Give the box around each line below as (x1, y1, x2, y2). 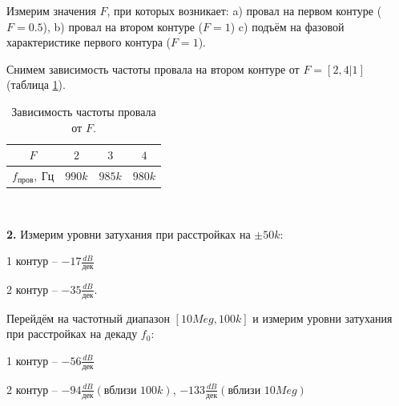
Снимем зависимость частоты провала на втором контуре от (6, 60, 300, 77)
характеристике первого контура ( (6, 34, 171, 50)
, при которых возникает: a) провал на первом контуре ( (107, 2, 382, 18)
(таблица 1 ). (6, 76, 66, 93)
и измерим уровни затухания (252, 309, 393, 326)
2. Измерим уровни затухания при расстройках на (6, 225, 251, 242)
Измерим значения (6, 2, 96, 18)
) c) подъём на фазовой (230, 18, 345, 34)
